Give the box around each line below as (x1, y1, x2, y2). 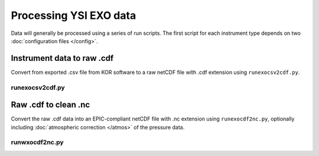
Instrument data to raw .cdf (11, 53, 114, 63)
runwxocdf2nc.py (11, 138, 64, 147)
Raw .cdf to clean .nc (11, 100, 90, 110)
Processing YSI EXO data (11, 9, 136, 22)
